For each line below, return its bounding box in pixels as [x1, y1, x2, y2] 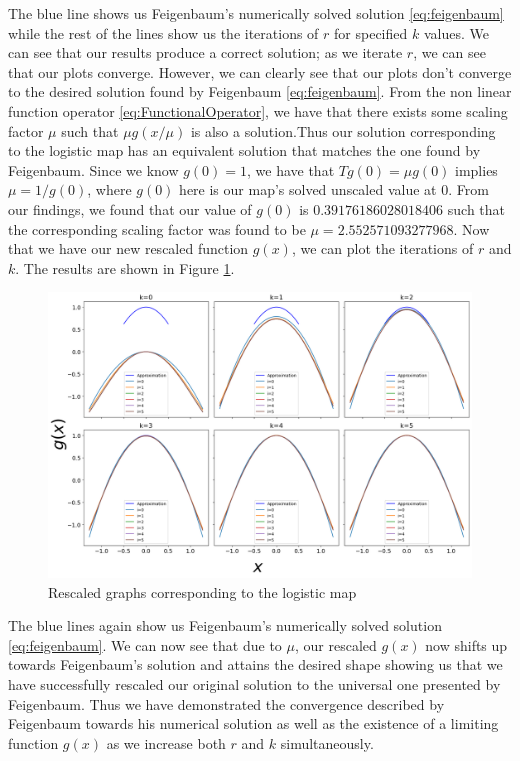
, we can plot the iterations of [291, 238, 474, 259]
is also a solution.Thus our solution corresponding [190, 120, 496, 141]
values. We [423, 22, 489, 43]
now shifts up [425, 634, 508, 655]
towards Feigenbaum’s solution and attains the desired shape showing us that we [8, 654, 503, 675]
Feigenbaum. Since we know [8, 159, 179, 180]
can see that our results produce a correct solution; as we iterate [8, 42, 403, 63]
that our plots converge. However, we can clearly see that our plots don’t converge [8, 61, 512, 82]
